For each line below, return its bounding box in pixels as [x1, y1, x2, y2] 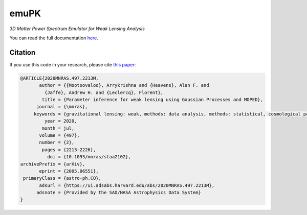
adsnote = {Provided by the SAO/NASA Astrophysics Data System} [36, 189, 202, 196]
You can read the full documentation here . [9, 35, 98, 41]
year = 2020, [44, 118, 77, 124]
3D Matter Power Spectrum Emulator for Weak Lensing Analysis [9, 26, 145, 32]
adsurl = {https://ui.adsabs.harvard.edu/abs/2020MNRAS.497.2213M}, [39, 182, 215, 188]
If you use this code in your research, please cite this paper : [9, 61, 136, 67]
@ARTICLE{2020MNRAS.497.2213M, [20, 75, 99, 81]
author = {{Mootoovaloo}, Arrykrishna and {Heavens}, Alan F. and [39, 82, 209, 88]
